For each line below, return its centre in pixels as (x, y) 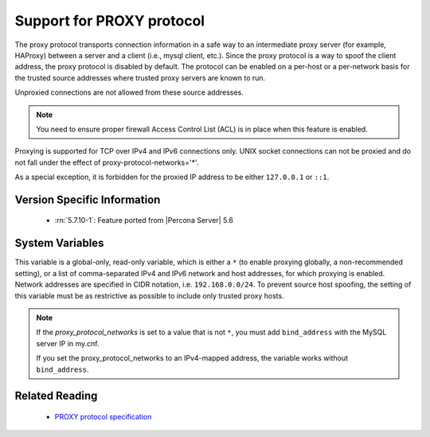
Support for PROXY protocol (110, 21)
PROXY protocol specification (103, 416)
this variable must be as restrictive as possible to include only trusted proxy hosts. (149, 295)
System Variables (59, 243)
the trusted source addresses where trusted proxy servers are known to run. (140, 78)
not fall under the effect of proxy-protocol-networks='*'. (107, 162)
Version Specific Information (88, 199)
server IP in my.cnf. (68, 343)
